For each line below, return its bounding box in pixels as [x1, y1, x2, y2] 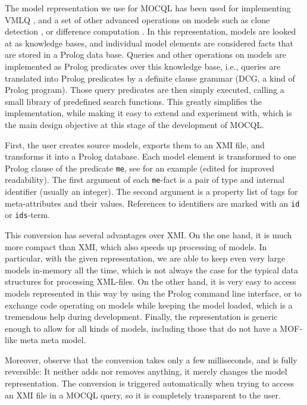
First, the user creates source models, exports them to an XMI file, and [5, 138, 265, 151]
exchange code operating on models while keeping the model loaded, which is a [5, 298, 293, 311]
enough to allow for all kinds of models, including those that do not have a [5, 322, 277, 334]
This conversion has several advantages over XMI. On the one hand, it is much [5, 228, 292, 241]
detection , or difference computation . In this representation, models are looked [5, 25, 296, 38]
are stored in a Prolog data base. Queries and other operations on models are [5, 48, 286, 61]
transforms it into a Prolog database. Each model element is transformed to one [5, 150, 296, 163]
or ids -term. [5, 208, 51, 221]
